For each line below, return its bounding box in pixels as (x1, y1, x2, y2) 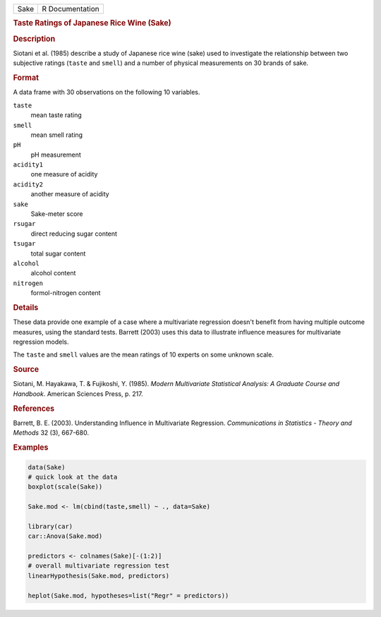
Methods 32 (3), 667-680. (13, 429, 90, 437)
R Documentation (42, 4, 99, 13)
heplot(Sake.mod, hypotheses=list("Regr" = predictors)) (28, 592, 229, 599)
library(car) (28, 522, 73, 530)
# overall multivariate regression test (28, 562, 169, 570)
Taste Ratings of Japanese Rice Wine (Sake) (13, 18, 172, 28)
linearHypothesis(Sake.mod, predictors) (28, 572, 169, 580)
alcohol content (30, 269, 76, 277)
